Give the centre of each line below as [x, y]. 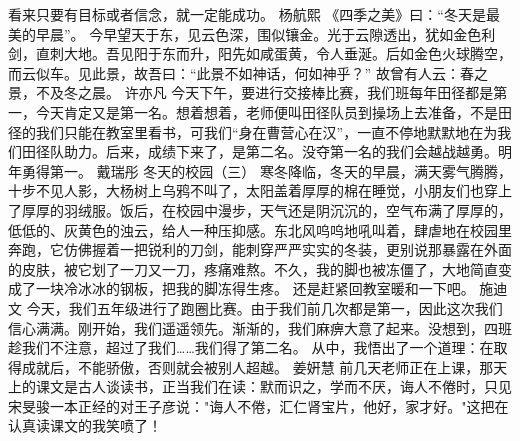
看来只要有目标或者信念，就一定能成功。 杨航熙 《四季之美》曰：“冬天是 [247, 14]
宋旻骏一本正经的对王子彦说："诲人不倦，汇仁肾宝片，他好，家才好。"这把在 [258, 405]
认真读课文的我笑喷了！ [85, 425]
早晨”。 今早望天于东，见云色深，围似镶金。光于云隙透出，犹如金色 [258, 33]
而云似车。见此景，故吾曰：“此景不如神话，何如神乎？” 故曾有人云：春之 [248, 72]
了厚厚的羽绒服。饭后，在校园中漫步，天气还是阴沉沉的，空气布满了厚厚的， [260, 209]
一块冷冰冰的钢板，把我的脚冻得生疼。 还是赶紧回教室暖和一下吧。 [255, 288]
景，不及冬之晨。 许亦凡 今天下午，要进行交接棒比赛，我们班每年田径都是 [251, 92]
